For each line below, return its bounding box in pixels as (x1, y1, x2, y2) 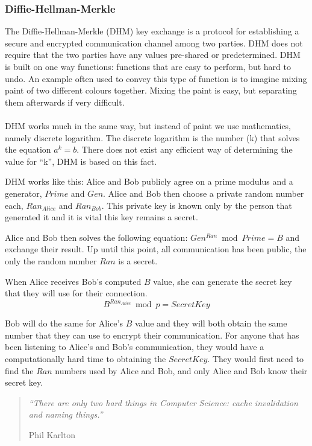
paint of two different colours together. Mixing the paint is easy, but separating (5, 84, 297, 97)
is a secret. (118, 254, 158, 267)
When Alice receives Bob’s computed (5, 275, 142, 287)
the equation (5, 143, 51, 156)
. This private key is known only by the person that (101, 199, 292, 211)
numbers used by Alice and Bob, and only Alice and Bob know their (55, 364, 308, 377)
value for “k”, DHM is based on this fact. (5, 155, 157, 167)
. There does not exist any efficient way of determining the (76, 143, 293, 156)
